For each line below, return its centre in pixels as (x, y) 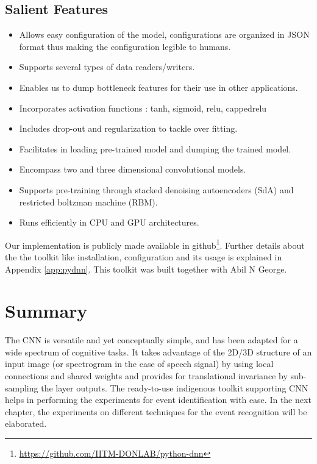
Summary (46, 311)
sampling (22, 387)
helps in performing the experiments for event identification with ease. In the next (158, 400)
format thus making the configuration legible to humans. (125, 46)
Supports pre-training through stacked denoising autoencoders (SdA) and (156, 189)
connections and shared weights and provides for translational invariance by (146, 376)
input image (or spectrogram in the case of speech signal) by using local (139, 364)
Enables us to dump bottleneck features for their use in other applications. (158, 87)
